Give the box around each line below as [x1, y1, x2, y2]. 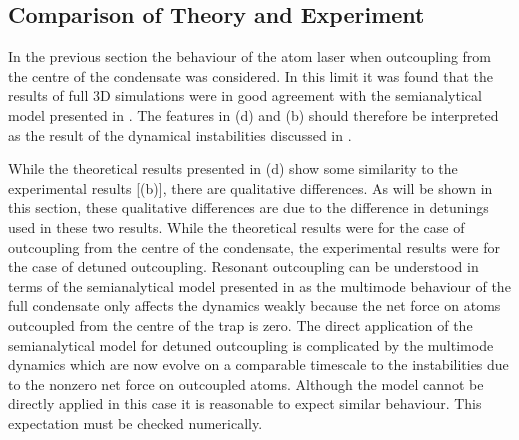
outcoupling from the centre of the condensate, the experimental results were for [8, 236, 500, 257]
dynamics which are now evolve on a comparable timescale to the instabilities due [8, 354, 509, 375]
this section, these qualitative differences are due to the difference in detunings [8, 197, 489, 218]
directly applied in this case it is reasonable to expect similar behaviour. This [8, 393, 482, 414]
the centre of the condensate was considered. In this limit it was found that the [8, 65, 493, 86]
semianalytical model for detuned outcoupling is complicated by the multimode [8, 334, 494, 355]
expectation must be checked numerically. [8, 412, 263, 433]
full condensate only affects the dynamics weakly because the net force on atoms [8, 295, 501, 316]
